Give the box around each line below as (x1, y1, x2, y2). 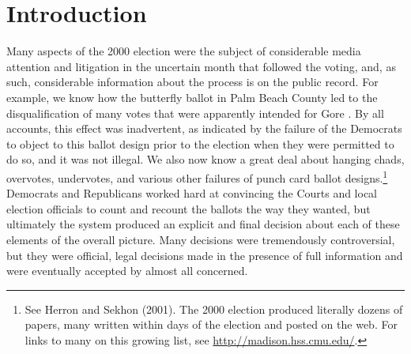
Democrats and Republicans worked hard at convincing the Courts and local (6, 185, 378, 201)
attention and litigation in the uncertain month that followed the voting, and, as (6, 58, 396, 74)
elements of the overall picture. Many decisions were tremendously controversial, (6, 231, 395, 247)
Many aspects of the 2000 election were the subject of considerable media (6, 43, 361, 59)
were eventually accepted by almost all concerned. (6, 262, 248, 279)
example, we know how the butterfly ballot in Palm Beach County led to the (6, 88, 378, 105)
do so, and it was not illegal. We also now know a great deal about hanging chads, (6, 151, 405, 168)
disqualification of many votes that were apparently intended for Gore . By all (6, 104, 384, 121)
